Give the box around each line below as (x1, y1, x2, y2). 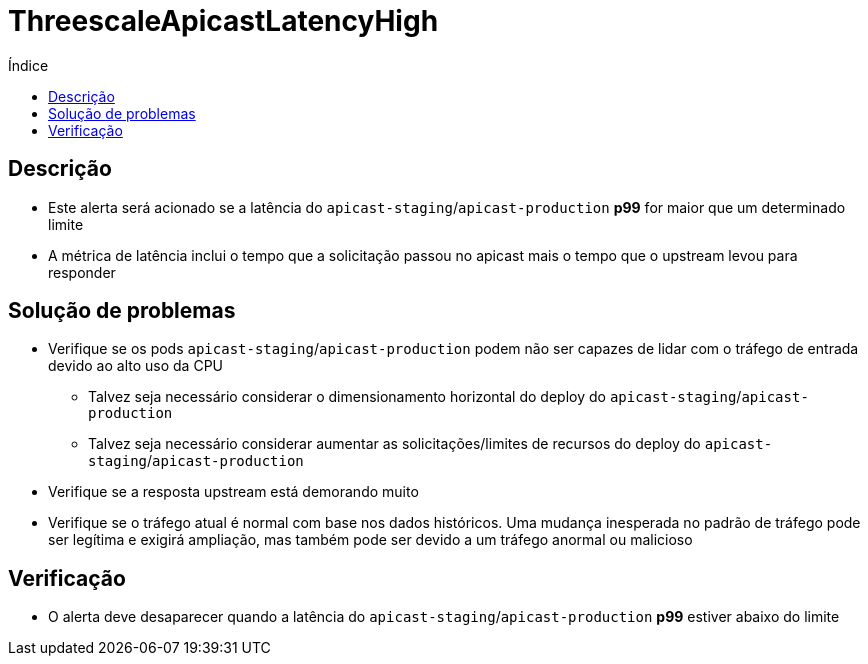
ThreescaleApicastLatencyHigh (8, 4, 439, 38)
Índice (8, 56, 49, 74)
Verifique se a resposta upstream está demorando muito (48, 483, 419, 501)
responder (48, 263, 116, 281)
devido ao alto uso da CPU (48, 357, 224, 375)
